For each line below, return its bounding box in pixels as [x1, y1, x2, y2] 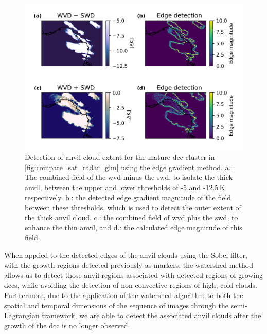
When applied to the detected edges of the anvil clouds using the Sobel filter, [4, 249, 247, 260]
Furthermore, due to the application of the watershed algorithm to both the [4, 289, 243, 300]
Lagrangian [4, 310, 40, 321]
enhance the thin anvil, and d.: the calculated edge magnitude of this [25, 222, 242, 233]
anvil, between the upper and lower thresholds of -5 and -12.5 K [25, 182, 225, 192]
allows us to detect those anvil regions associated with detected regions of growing [4, 269, 263, 280]
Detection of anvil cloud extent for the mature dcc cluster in [25, 152, 215, 162]
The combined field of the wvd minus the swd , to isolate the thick [25, 172, 233, 182]
